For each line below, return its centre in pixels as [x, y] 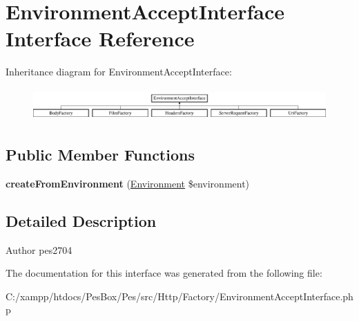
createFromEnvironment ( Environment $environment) [128, 183]
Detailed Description [81, 220]
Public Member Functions [100, 154]
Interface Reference [100, 38]
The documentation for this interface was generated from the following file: [164, 273]
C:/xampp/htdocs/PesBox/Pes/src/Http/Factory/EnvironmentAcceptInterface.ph [179, 296]
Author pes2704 [39, 249]
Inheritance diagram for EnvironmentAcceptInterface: [119, 72]
